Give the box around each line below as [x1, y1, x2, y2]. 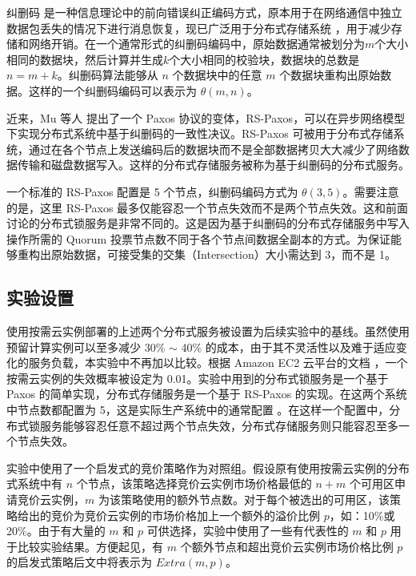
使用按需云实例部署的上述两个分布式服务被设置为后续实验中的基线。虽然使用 [6, 323, 410, 340]
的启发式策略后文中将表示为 [6, 554, 152, 570]
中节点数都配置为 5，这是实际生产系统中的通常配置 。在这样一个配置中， [6, 401, 390, 418]
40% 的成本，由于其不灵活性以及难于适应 [181, 338, 396, 355]
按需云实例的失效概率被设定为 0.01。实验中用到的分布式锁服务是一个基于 [6, 369, 389, 386]
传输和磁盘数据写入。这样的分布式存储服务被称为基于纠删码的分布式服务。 [17, 156, 410, 173]
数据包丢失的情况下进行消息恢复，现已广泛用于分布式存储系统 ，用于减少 [6, 19, 391, 36]
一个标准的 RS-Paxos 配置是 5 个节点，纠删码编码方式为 [6, 183, 298, 199]
